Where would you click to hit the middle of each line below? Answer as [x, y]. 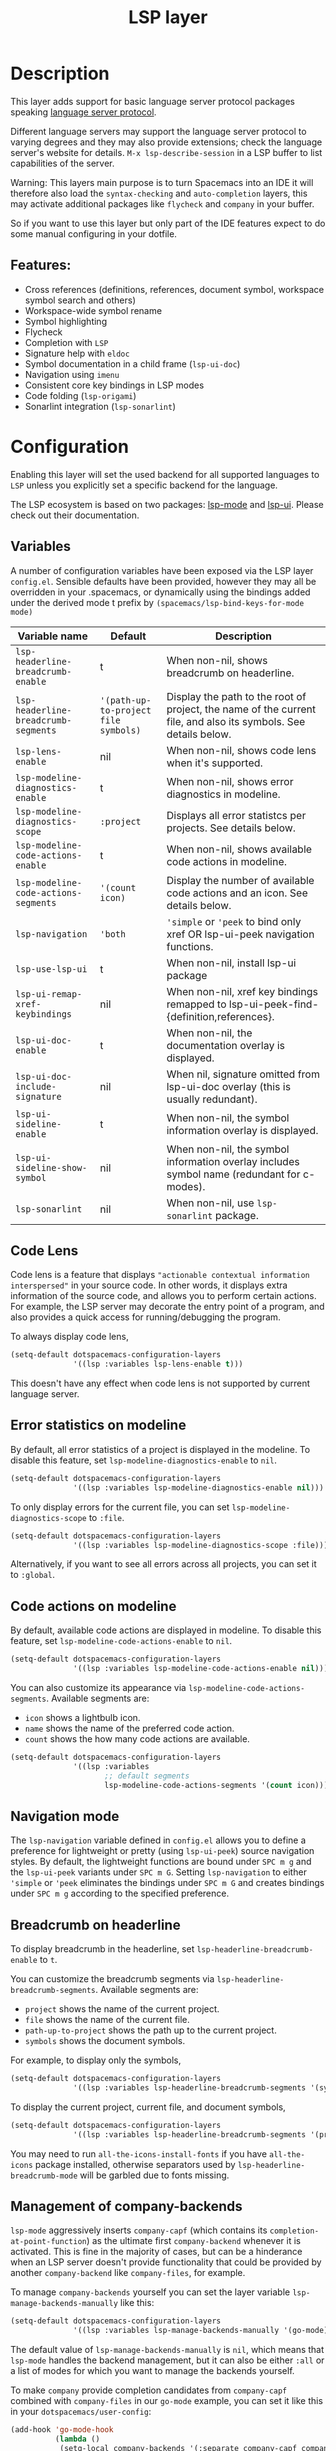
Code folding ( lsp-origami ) [80, 395]
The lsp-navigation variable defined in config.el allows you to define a [158, 1840]
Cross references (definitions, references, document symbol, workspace [174, 289]
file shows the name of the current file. [107, 2020]
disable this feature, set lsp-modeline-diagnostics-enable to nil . [144, 1460]
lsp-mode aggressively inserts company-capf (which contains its [139, 2230]
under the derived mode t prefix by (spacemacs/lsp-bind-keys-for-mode [157, 602]
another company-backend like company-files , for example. [128, 2273]
